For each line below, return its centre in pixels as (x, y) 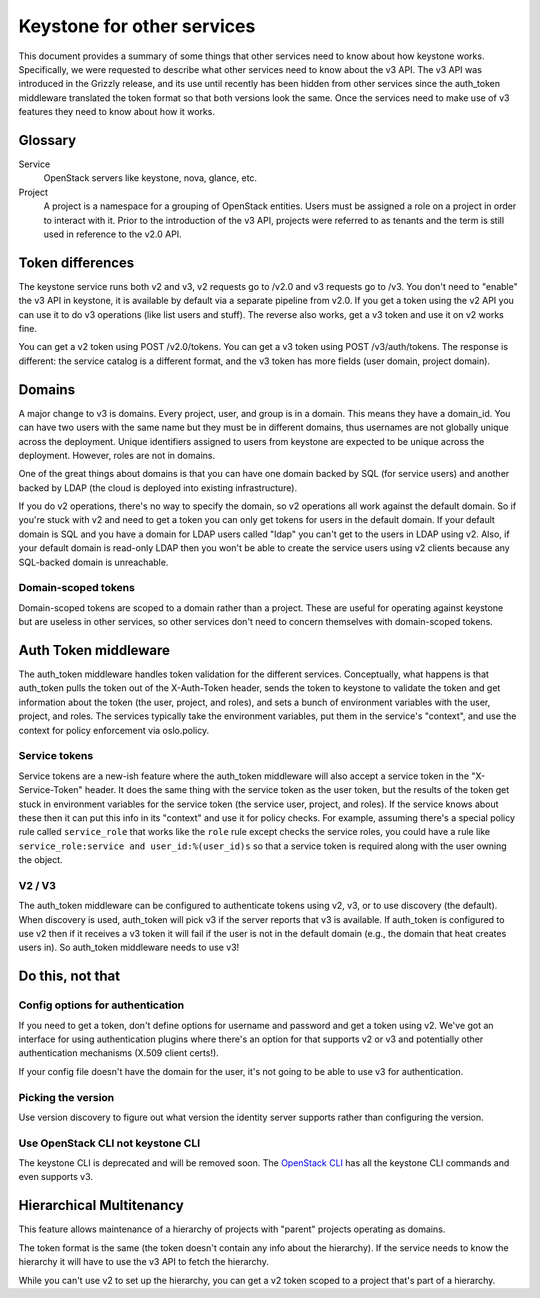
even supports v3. (56, 1177)
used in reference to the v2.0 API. (112, 234)
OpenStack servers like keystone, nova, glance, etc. (150, 178)
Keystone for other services (137, 26)
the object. (41, 860)
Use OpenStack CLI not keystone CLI (109, 1143)
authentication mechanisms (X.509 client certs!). (118, 1053)
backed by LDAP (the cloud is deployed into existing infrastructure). (158, 487)
